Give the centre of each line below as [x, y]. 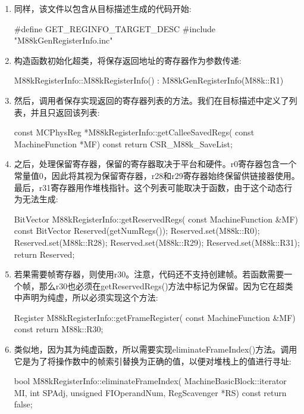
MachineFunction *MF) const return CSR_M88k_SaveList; [123, 143]
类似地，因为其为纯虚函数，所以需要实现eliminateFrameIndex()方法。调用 [156, 349]
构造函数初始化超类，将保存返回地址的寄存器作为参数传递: [128, 60]
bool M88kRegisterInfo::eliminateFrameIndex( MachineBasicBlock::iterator [150, 381]
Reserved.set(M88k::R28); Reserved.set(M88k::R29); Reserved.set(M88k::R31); [157, 242]
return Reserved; [44, 254]
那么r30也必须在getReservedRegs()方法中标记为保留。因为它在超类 [166, 285]
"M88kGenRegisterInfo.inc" [63, 40]
